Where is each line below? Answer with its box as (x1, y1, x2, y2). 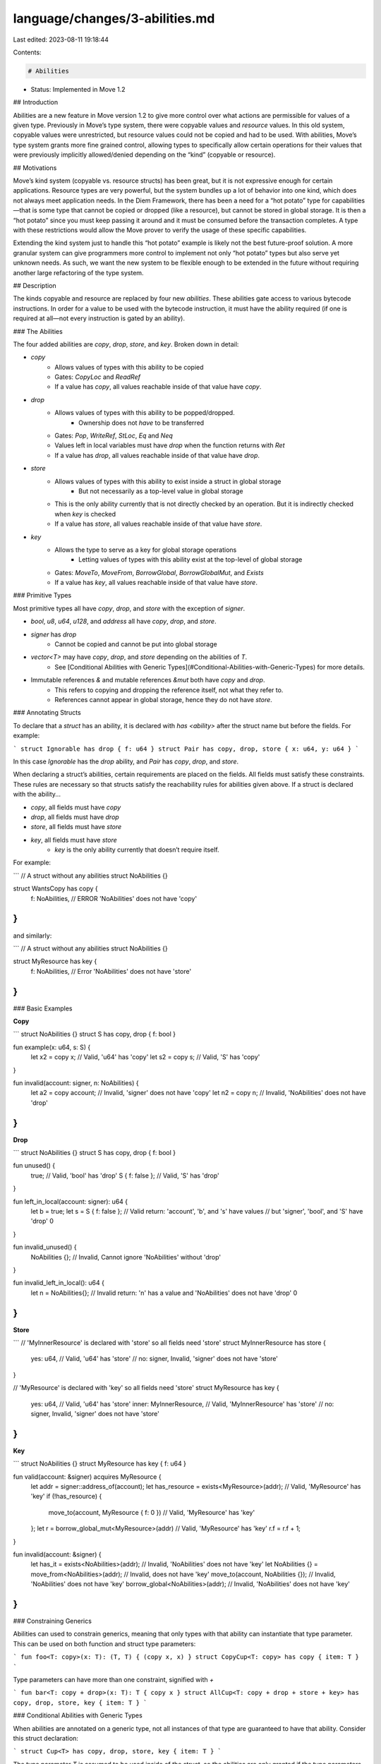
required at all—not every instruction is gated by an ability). (13, 314, 185, 322)
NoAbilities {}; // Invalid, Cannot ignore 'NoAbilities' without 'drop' (30, 1252, 222, 1261)
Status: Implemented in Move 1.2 (30, 85, 126, 93)
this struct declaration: (13, 1734, 79, 1742)
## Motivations (13, 163, 57, 172)
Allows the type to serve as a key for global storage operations (54, 545, 237, 554)
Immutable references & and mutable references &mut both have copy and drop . (30, 676, 265, 684)
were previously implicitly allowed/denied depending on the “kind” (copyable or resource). (13, 150, 276, 159)
